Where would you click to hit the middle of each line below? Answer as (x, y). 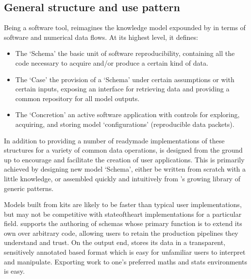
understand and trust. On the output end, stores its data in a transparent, (115, 242)
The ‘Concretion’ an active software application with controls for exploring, (127, 114)
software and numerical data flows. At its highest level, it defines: (101, 37)
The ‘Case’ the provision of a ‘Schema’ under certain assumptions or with (125, 79)
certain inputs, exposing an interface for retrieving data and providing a (122, 89)
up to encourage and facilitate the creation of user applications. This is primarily (124, 159)
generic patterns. (29, 188)
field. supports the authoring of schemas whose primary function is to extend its (123, 223)
